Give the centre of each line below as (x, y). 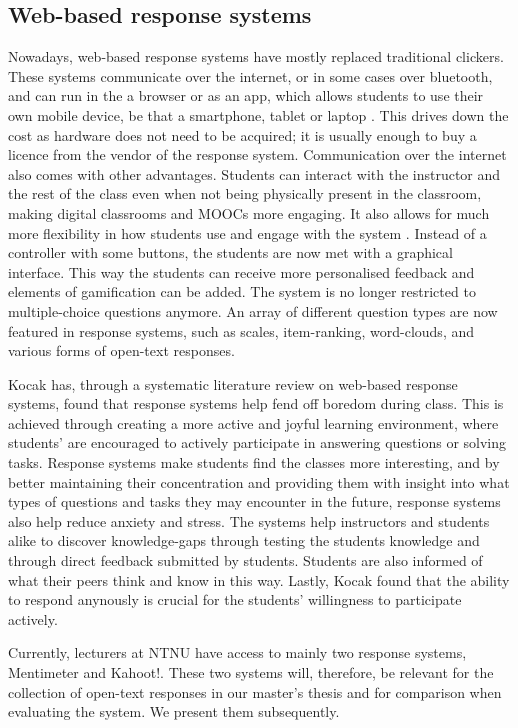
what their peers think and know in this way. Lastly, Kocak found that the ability (259, 579)
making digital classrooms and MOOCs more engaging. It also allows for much (249, 212)
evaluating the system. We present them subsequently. (174, 711)
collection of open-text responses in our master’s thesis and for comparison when (255, 691)
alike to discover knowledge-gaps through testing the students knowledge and (244, 540)
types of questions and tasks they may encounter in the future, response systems (254, 501)
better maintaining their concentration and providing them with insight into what (259, 481)
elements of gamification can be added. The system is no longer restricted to (242, 291)
